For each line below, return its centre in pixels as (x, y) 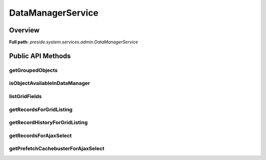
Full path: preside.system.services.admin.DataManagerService (73, 42)
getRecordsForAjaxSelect (40, 135)
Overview (24, 30)
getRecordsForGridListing (41, 109)
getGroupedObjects (33, 70)
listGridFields (25, 96)
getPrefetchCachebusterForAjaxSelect (57, 149)
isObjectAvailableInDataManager (50, 83)
